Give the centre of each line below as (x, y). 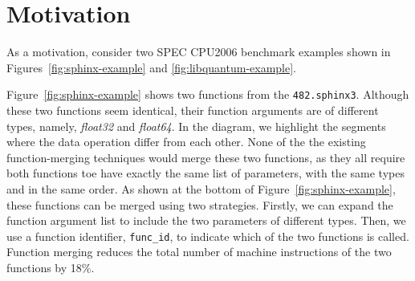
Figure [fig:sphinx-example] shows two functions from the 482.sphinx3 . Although (208, 94)
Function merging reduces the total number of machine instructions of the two (199, 252)
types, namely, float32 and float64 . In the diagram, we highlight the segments (196, 126)
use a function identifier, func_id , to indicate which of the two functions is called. (208, 236)
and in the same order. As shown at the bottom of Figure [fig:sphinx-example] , (201, 188)
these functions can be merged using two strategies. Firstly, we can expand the (200, 204)
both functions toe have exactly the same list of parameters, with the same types (205, 173)
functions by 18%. (51, 267)
